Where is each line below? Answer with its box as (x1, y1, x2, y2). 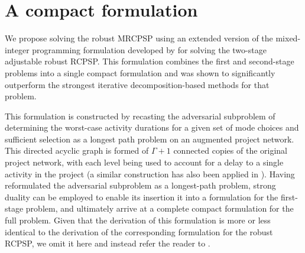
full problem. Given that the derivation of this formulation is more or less (5, 214, 271, 226)
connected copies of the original (173, 144, 288, 157)
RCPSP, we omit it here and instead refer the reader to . (5, 237, 210, 249)
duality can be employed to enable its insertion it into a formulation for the (5, 190, 278, 203)
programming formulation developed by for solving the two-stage (32, 43, 267, 56)
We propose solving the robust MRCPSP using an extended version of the (5, 32, 273, 44)
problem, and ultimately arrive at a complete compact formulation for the (25, 202, 294, 215)
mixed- (275, 32, 301, 44)
